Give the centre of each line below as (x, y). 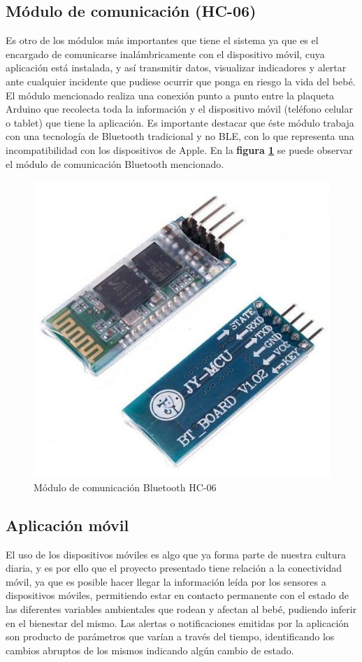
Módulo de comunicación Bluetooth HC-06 (125, 487)
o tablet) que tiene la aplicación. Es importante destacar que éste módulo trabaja (180, 122)
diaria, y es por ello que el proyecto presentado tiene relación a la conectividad (174, 568)
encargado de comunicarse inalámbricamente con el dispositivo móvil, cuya (165, 54)
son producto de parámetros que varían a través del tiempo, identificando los (170, 636)
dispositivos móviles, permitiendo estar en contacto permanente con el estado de (177, 595)
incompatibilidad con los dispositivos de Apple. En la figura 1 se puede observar (179, 149)
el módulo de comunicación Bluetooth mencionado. (115, 163)
